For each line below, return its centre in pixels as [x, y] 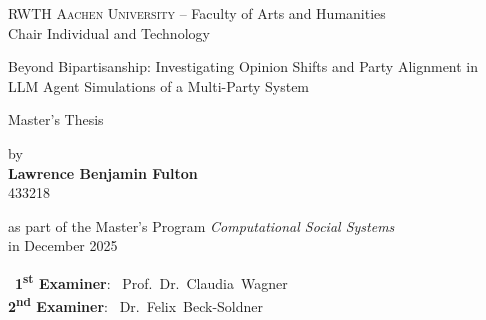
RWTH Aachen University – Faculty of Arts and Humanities [197, 13]
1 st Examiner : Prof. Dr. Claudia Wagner [151, 281]
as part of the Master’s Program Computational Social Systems [201, 225]
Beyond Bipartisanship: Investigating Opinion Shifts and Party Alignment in [243, 66]
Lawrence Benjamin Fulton [103, 172]
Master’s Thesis [56, 119]
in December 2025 [63, 245]
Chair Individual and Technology [109, 32]
